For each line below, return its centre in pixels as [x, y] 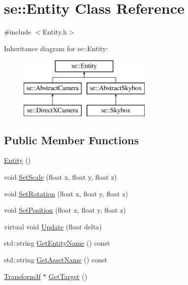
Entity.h [55, 32]
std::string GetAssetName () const [56, 260]
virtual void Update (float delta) [53, 226]
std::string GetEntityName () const [57, 243]
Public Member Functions [71, 140]
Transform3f [22, 276]
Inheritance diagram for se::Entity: [56, 48]
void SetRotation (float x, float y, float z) [66, 193]
